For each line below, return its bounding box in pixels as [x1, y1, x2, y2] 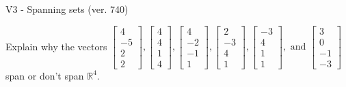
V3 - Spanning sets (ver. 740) [5, 2, 129, 16]
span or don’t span [5, 68, 84, 82]
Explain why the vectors [5, 39, 107, 53]
